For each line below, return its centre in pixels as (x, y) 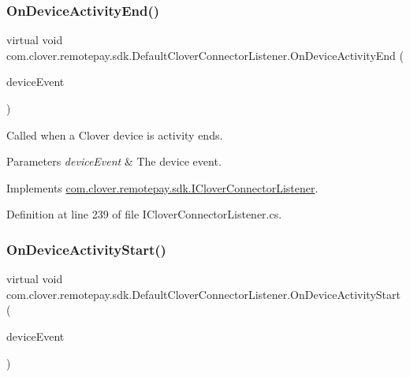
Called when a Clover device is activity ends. (115, 134)
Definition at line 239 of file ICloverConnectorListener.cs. (144, 214)
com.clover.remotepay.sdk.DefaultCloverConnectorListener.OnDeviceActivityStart (203, 294)
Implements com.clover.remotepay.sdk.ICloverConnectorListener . (162, 187)
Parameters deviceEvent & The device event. (114, 161)
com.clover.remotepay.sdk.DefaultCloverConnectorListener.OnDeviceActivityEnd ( (205, 55)
